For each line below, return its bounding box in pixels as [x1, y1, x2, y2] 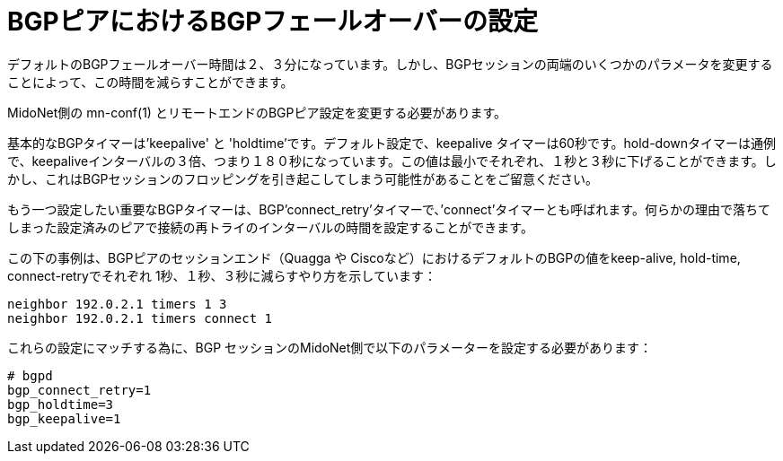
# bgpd [7, 368, 53, 383]
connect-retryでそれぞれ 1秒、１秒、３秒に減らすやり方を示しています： [7, 267, 436, 283]
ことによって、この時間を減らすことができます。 [7, 74, 294, 90]
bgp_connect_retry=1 [7, 382, 152, 397]
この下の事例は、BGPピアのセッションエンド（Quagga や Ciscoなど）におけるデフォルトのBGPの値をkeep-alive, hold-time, [7, 249, 741, 265]
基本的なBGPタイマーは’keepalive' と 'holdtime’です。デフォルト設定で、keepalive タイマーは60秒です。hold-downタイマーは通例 [7, 135, 777, 151]
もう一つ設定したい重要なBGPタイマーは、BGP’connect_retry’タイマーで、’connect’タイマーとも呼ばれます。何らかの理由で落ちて [7, 201, 770, 217]
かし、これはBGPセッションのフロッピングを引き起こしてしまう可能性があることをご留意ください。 [7, 170, 599, 187]
